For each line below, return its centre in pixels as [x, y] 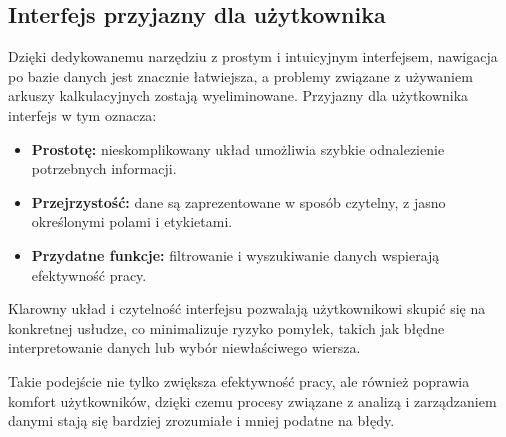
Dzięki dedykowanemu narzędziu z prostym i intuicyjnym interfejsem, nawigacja [253, 56]
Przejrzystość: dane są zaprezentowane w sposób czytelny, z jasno [238, 201]
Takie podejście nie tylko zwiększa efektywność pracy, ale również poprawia [239, 380]
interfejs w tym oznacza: [82, 114]
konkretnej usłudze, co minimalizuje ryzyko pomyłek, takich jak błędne [226, 327]
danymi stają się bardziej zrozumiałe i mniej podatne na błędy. [201, 420]
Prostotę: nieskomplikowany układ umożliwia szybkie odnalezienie [238, 148]
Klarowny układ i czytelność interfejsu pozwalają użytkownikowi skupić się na [247, 308]
